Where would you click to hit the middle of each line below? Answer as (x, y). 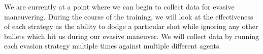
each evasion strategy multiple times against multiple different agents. (113, 46)
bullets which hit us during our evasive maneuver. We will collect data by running (132, 36)
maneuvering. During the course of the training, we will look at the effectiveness (129, 16)
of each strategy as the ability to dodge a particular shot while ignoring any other (131, 26)
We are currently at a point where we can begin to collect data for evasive (119, 6)
